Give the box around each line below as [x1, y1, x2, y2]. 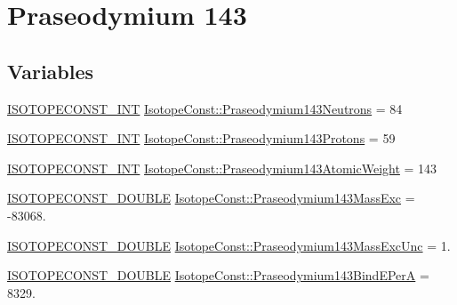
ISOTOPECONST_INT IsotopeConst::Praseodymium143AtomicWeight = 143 [7, 158, 437, 177]
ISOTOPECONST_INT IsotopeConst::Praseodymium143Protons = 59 [7, 129, 396, 148]
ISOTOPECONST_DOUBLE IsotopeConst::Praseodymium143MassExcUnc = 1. [7, 236, 451, 254]
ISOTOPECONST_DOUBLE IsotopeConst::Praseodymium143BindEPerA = [7, 266, 429, 285]
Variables [7, 57, 94, 84]
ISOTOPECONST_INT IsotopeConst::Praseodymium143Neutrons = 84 [7, 99, 403, 117]
